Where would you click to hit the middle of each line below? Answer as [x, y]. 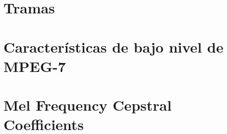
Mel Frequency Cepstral [88, 105]
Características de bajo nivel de [113, 46]
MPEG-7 [35, 66]
